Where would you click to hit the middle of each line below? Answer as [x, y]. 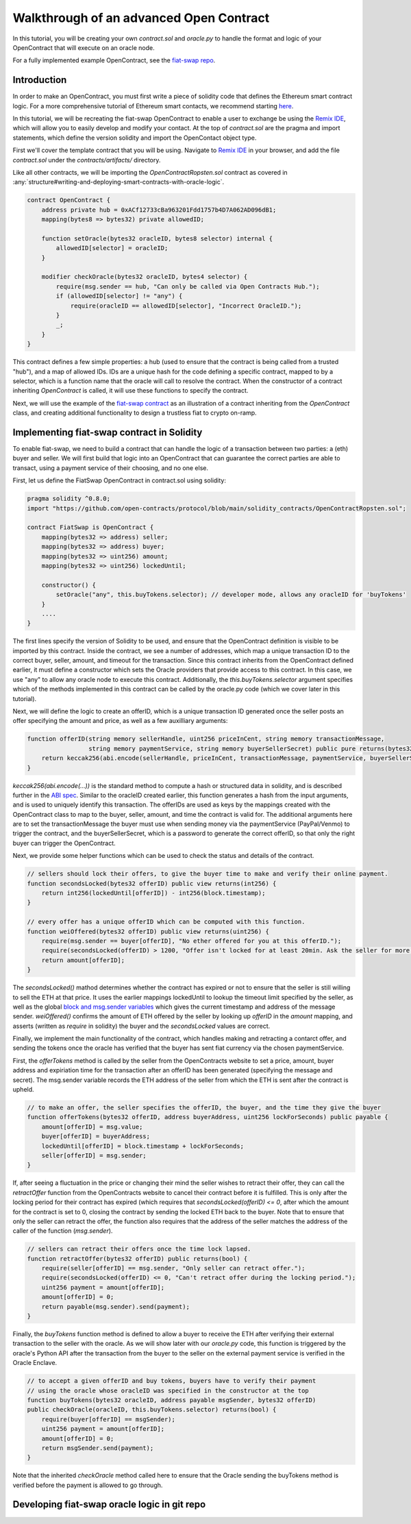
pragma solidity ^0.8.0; [69, 499]
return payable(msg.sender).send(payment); [115, 1306]
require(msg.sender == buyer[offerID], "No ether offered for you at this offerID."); [191, 941]
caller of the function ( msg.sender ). [63, 1231]
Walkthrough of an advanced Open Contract [141, 18]
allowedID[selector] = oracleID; [112, 248]
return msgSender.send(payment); [98, 1448]
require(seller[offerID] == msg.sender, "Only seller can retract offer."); [173, 1268]
